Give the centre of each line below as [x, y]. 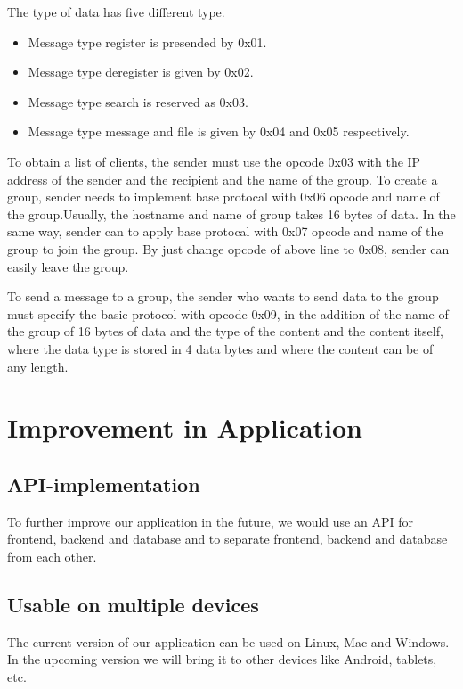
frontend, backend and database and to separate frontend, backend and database [227, 539]
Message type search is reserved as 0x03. [138, 101]
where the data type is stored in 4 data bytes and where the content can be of [220, 348]
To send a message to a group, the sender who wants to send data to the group [223, 296]
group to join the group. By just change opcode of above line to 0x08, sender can [228, 248]
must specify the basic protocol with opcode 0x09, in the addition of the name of [228, 313]
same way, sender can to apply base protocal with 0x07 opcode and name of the [225, 231]
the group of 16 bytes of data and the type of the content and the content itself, [225, 331]
